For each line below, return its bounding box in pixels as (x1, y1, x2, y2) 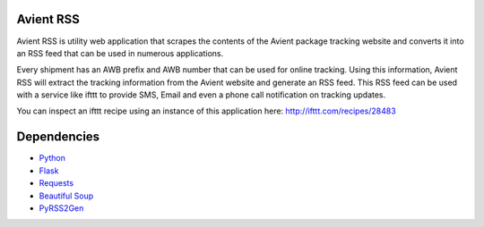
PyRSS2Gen (39, 202, 84, 214)
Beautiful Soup (39, 190, 94, 201)
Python (39, 153, 66, 164)
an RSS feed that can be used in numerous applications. (16, 47, 224, 58)
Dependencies (16, 130, 100, 145)
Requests (39, 178, 74, 189)
